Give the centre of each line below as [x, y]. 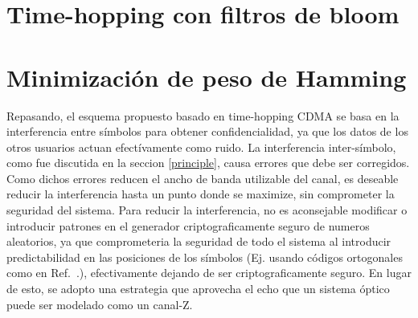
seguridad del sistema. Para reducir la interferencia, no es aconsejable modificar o [207, 210]
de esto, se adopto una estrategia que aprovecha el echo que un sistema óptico [198, 289]
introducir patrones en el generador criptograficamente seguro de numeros [188, 225]
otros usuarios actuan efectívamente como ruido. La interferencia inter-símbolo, [201, 147]
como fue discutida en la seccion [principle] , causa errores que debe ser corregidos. [208, 163]
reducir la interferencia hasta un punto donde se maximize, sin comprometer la [201, 194]
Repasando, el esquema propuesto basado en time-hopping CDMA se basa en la [203, 115]
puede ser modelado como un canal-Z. [100, 304]
